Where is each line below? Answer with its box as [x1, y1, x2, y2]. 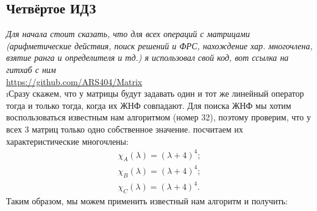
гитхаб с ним [6, 63, 56, 75]
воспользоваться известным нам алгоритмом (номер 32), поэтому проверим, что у [6, 111, 311, 123]
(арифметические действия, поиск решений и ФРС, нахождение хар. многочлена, [6, 39, 313, 52]
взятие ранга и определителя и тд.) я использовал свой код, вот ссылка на [6, 51, 289, 64]
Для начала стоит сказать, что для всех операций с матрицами [6, 27, 250, 40]
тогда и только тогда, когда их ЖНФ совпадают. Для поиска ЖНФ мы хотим [6, 99, 291, 111]
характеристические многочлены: [6, 134, 129, 147]
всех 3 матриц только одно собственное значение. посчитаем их [6, 122, 243, 135]
